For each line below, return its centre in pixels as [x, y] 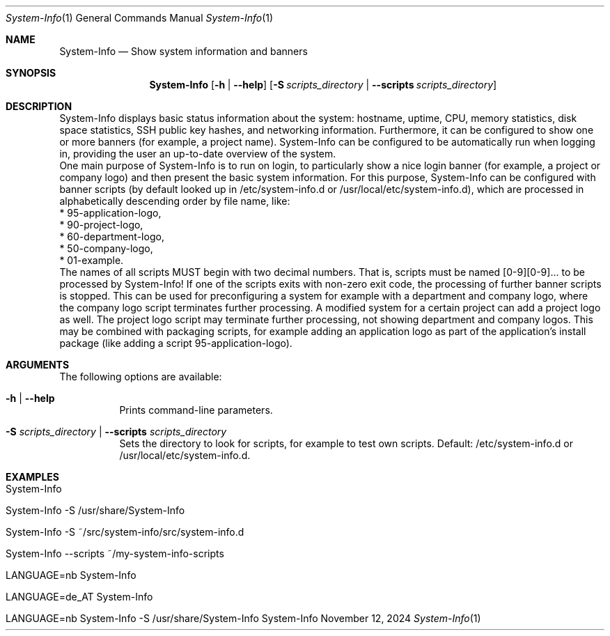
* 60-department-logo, [112, 236]
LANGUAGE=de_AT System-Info [79, 597]
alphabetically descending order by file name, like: [175, 201]
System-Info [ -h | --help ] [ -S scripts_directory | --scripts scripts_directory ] [323, 85]
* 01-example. [92, 260]
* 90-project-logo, [101, 225]
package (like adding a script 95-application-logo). [176, 343]
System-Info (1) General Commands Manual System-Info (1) [140, 18]
